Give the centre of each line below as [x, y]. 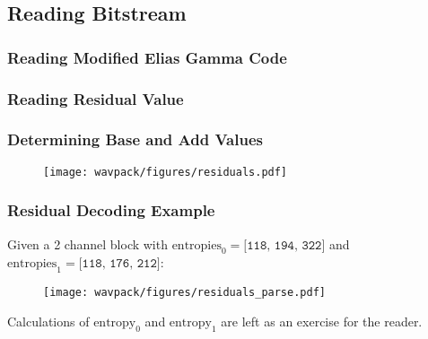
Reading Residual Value [96, 98]
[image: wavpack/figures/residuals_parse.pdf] [184, 293]
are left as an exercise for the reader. [322, 321]
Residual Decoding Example [111, 210]
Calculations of [48, 321]
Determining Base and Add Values [135, 139]
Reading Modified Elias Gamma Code [147, 57]
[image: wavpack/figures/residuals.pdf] [166, 172]
